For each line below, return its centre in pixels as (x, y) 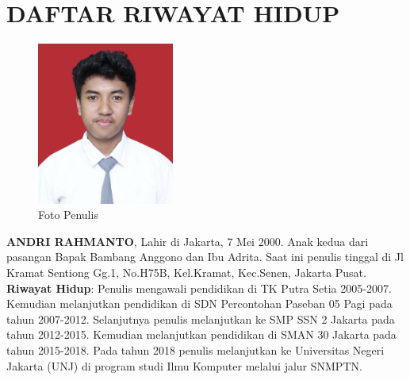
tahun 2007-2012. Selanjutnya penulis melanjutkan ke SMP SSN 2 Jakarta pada (201, 319)
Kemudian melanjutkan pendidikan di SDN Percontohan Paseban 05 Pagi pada (199, 303)
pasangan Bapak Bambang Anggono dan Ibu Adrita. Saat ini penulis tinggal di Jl (205, 257)
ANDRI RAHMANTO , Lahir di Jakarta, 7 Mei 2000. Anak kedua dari (188, 241)
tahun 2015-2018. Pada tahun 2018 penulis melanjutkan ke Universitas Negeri (195, 349)
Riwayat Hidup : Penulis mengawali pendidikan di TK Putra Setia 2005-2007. (199, 288)
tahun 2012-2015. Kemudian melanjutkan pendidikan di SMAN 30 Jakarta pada (201, 334)
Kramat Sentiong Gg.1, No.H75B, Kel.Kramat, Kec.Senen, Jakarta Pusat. (186, 272)
